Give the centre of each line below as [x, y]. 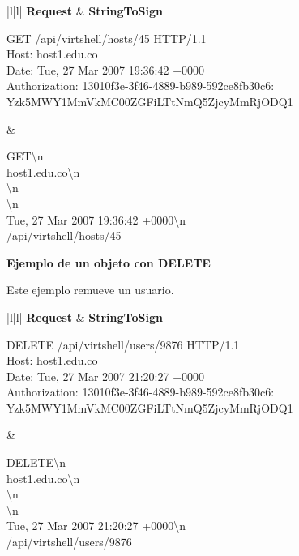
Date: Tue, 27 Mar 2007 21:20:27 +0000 [106, 376]
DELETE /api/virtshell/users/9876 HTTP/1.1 [123, 344]
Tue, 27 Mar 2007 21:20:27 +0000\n [96, 526]
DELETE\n [36, 462]
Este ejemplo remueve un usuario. [90, 290]
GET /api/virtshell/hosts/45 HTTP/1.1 [107, 38]
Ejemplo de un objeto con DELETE [109, 262]
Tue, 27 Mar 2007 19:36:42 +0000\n [96, 219]
